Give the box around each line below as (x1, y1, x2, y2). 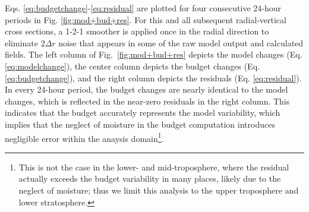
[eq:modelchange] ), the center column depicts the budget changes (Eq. (5, 59, 260, 72)
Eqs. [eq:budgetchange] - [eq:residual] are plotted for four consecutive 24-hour (5, 2, 282, 14)
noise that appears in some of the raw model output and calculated (58, 36, 304, 49)
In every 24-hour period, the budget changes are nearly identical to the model (5, 83, 288, 96)
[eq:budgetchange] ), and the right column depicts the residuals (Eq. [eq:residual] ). (5, 71, 302, 84)
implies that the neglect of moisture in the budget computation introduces (5, 118, 275, 130)
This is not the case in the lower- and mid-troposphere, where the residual (18, 160, 289, 173)
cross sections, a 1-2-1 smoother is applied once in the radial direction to (5, 25, 269, 37)
